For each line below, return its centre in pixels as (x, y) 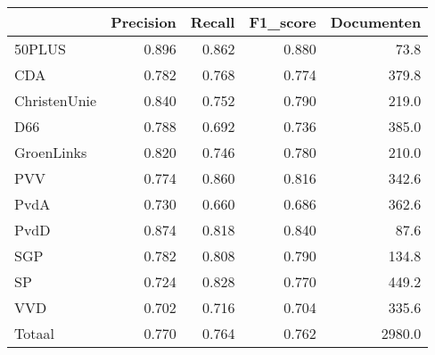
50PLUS (40, 49)
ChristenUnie (56, 100)
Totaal (34, 333)
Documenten (376, 22)
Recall (213, 22)
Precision (144, 22)
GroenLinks (51, 152)
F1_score (283, 22)
